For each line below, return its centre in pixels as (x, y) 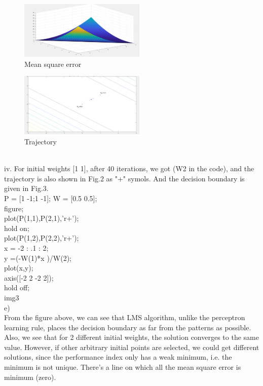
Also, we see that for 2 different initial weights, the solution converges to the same (131, 337)
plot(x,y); (19, 268)
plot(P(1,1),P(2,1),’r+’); (42, 218)
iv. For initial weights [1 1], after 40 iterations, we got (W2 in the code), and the (129, 168)
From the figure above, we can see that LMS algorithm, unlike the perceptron (125, 317)
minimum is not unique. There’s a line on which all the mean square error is (123, 367)
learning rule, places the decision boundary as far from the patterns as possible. (128, 327)
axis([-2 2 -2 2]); (29, 277)
